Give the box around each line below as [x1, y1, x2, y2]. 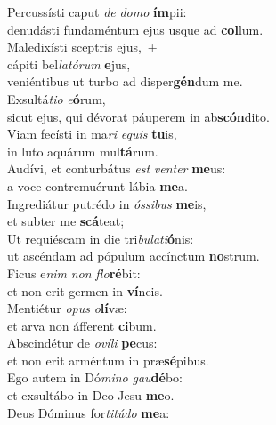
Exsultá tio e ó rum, [7, 89, 106, 108]
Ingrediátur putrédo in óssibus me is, [7, 194, 207, 212]
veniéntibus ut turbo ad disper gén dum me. [7, 72, 243, 91]
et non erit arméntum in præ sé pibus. [7, 350, 209, 369]
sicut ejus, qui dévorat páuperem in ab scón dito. [7, 107, 270, 125]
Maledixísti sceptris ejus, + [7, 37, 158, 56]
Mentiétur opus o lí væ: [7, 299, 127, 317]
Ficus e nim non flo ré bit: [7, 263, 141, 282]
